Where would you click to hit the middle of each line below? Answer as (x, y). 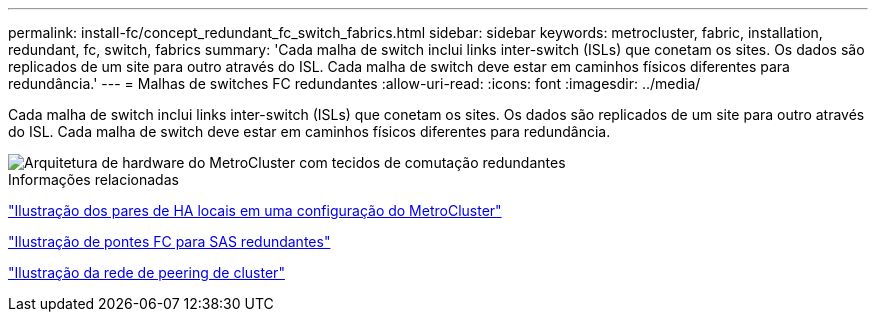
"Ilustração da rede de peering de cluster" (146, 272)
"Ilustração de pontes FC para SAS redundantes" (169, 241)
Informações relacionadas (93, 179)
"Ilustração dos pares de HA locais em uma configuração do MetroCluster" (255, 210)
